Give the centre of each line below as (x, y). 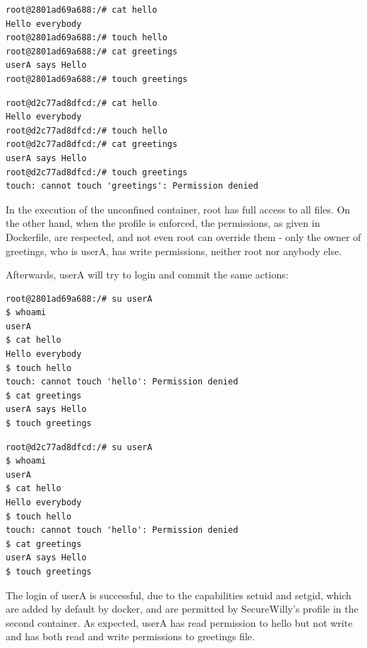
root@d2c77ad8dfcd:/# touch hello (87, 130)
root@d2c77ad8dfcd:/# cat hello (82, 103)
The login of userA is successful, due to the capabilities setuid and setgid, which (179, 595)
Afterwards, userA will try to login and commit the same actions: (147, 275)
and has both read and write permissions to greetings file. (130, 636)
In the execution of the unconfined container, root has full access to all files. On (178, 209)
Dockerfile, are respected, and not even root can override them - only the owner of (183, 236)
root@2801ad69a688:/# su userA (79, 299)
